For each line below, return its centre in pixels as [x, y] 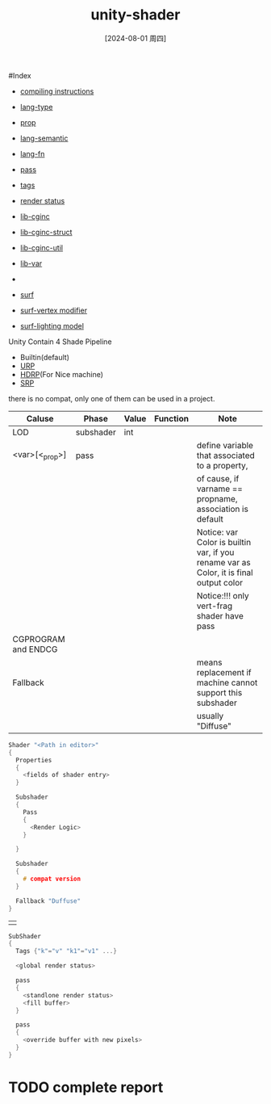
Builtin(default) [45, 357]
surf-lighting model [52, 325]
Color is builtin [224, 542]
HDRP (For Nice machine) [61, 374]
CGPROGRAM [39, 639]
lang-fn [32, 153]
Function [172, 418]
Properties [34, 760]
